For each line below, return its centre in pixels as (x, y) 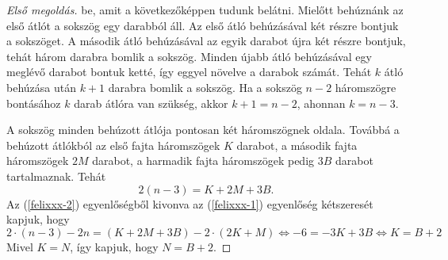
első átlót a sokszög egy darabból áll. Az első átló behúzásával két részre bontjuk (203, 25)
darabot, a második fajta (297, 145)
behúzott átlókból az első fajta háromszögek (113, 145)
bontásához (34, 103)
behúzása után (41, 87)
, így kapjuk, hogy (114, 246)
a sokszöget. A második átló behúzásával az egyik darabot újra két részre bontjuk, (206, 41)
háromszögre (366, 87)
